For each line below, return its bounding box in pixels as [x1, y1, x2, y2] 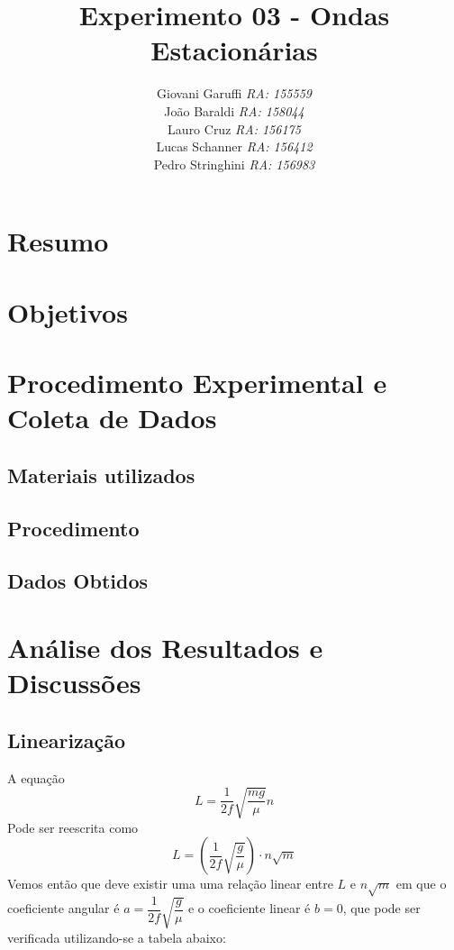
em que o [395, 874, 447, 893]
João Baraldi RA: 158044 [164, 101, 304, 120]
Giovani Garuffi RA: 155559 [157, 84, 312, 103]
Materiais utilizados [7, 461, 195, 489]
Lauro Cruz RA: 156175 [168, 119, 301, 138]
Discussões [7, 664, 141, 701]
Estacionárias [150, 32, 318, 69]
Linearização [7, 726, 126, 754]
